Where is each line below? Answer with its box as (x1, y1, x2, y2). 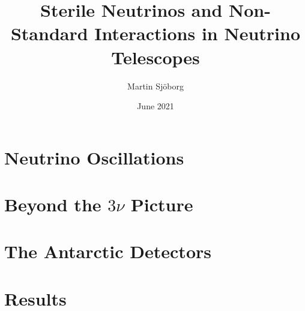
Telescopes (111, 44, 200, 69)
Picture (130, 192, 193, 217)
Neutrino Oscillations (4, 145, 184, 169)
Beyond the (4, 192, 101, 217)
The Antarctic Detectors (4, 239, 211, 264)
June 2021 (137, 100, 174, 112)
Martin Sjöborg (127, 79, 184, 92)
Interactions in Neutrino (94, 21, 301, 46)
